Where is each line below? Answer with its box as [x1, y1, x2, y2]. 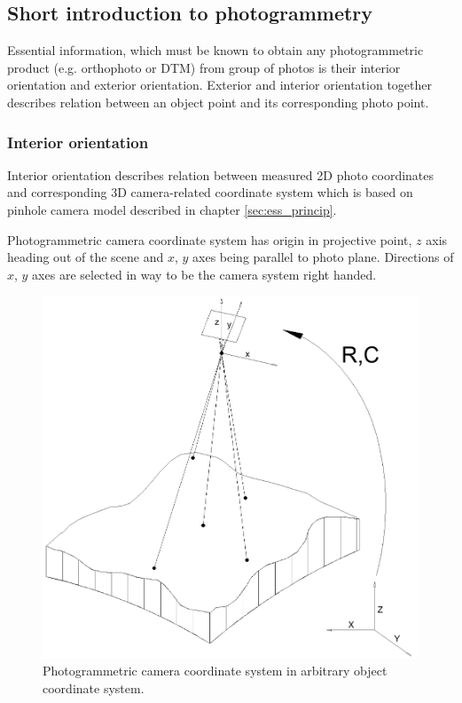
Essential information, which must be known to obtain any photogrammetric [7, 41, 424, 59]
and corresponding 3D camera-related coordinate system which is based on [7, 183, 413, 201]
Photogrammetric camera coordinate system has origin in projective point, [7, 230, 412, 249]
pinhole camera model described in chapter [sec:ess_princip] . [7, 200, 337, 218]
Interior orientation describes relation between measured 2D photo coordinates [7, 165, 435, 184]
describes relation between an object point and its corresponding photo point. [7, 92, 429, 111]
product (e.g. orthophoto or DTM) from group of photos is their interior [7, 58, 401, 76]
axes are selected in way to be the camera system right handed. [32, 265, 377, 283]
